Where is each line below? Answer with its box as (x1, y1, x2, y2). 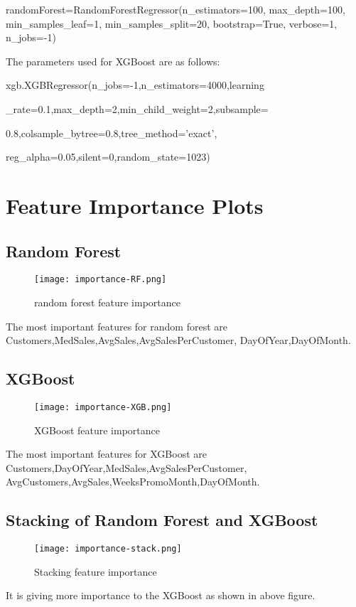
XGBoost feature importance (34, 422, 161, 437)
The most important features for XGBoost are (6, 446, 207, 461)
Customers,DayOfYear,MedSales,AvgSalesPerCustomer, (6, 460, 247, 475)
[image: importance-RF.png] (34, 274, 167, 285)
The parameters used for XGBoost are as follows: (6, 53, 220, 68)
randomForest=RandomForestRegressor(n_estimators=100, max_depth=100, (6, 2, 345, 16)
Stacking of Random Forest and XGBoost (6, 509, 318, 531)
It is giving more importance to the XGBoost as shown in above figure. (6, 588, 315, 603)
